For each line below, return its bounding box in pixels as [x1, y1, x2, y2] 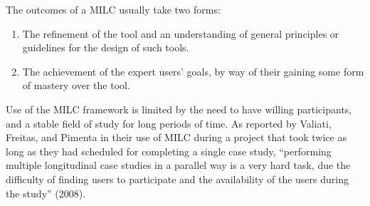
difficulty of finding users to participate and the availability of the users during [6, 171, 349, 186]
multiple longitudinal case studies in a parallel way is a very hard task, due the [6, 158, 351, 172]
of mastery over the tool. [22, 78, 130, 93]
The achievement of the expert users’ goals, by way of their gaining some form [22, 63, 364, 78]
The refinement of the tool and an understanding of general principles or [22, 26, 339, 41]
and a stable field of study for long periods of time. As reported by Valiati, [6, 115, 332, 130]
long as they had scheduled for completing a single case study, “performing [6, 143, 332, 158]
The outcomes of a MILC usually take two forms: [6, 2, 221, 16]
